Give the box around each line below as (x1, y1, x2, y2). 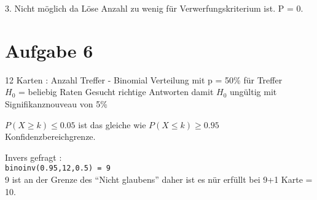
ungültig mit (230, 85, 277, 98)
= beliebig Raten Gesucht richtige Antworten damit (18, 85, 214, 98)
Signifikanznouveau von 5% (5, 97, 108, 110)
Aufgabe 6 (5, 37, 93, 63)
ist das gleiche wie (78, 118, 146, 131)
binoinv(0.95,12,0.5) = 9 (5, 164, 111, 173)
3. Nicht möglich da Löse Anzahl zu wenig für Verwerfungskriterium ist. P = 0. (5, 2, 303, 14)
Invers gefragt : (5, 150, 62, 163)
